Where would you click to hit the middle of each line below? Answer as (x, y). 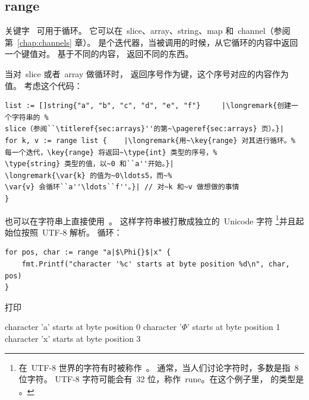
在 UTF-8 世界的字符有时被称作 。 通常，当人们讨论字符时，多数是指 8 (159, 367)
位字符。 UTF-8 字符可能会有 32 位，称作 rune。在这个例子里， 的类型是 (161, 379)
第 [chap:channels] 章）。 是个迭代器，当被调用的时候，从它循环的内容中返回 (152, 42)
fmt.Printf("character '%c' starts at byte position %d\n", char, (156, 264)
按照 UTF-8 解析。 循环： (72, 232)
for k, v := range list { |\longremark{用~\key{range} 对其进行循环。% (150, 140)
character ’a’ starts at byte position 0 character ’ (93, 327)
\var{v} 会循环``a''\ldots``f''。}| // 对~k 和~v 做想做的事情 (122, 187)
